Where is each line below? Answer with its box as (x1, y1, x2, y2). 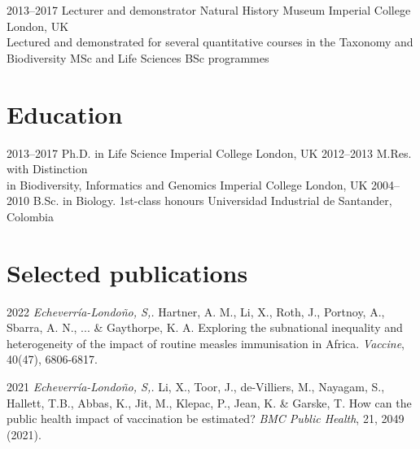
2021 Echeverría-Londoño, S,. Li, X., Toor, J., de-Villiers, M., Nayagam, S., (7, 377, 385, 395)
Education (7, 97, 123, 130)
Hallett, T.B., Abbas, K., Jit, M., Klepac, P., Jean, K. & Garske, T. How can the (7, 394, 412, 411)
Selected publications (7, 255, 248, 289)
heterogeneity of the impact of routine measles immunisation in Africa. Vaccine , (7, 334, 405, 351)
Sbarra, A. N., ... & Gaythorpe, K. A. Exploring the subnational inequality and (7, 319, 403, 336)
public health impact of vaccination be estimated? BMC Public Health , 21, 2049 (7, 410, 405, 427)
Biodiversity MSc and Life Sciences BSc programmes (7, 49, 269, 66)
